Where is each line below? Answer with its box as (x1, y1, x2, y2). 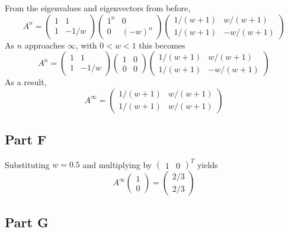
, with (75, 38, 97, 51)
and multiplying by (82, 158, 152, 170)
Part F (5, 130, 47, 149)
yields (197, 158, 218, 170)
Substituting (5, 158, 50, 170)
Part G (5, 212, 49, 231)
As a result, (5, 76, 47, 88)
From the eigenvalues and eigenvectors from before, (5, 2, 191, 14)
